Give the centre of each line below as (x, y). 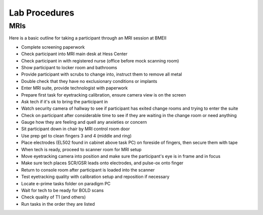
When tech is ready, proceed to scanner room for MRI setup (81, 149)
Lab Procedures (42, 13)
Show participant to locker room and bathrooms (69, 67)
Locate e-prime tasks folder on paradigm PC (66, 183)
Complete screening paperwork (53, 47)
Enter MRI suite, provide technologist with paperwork (75, 88)
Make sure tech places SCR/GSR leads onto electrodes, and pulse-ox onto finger (102, 163)
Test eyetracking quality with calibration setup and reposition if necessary (95, 177)
